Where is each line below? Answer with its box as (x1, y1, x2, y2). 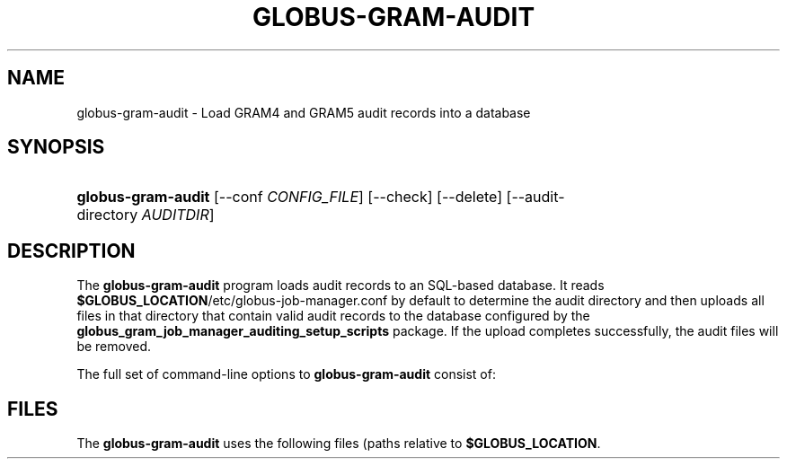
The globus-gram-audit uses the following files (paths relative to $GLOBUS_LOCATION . (76, 435, 601, 452)
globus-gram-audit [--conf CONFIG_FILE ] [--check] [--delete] (76, 188, 503, 207)
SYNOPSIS (7, 136, 105, 159)
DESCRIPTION (7, 239, 136, 262)
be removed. (76, 339, 152, 355)
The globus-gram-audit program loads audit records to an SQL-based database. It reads (76, 277, 605, 294)
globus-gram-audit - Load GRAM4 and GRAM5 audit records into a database (76, 104, 531, 120)
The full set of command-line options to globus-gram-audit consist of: (76, 366, 496, 382)
